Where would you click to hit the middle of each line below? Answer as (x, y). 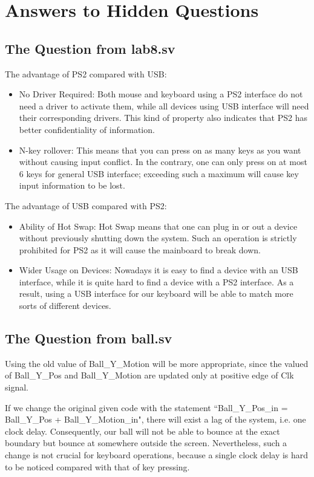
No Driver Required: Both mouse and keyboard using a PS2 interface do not (161, 94)
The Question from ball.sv (89, 338)
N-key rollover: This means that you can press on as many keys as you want (160, 150)
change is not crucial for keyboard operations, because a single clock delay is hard (157, 455)
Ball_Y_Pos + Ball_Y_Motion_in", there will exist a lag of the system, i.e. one (155, 419)
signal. (17, 387)
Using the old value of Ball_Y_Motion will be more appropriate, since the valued (157, 363)
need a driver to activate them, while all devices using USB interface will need (164, 105)
